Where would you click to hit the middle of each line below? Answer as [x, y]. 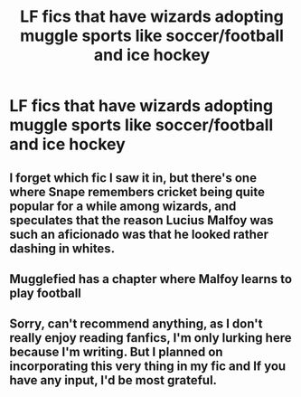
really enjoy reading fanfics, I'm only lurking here [150, 338]
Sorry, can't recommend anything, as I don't [136, 324]
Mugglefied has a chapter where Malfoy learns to [150, 279]
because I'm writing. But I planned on [116, 352]
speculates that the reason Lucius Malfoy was [141, 220]
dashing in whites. [62, 248]
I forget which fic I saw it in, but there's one [133, 178]
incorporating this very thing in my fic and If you [148, 367]
